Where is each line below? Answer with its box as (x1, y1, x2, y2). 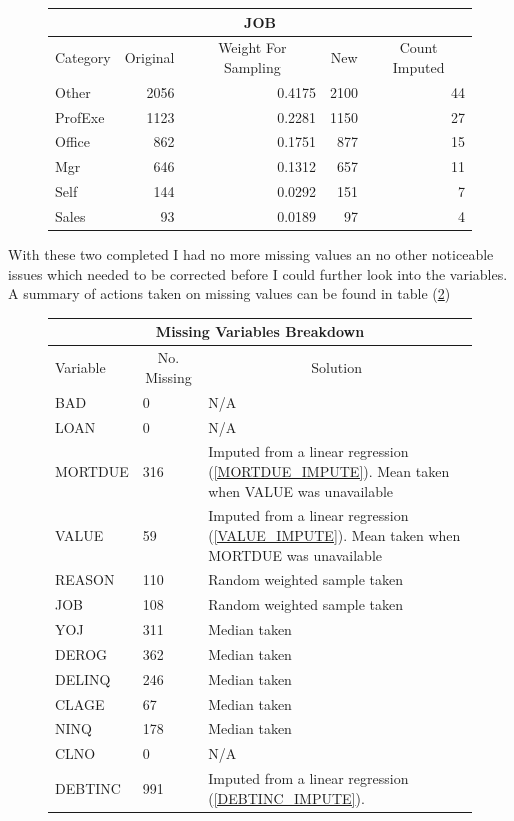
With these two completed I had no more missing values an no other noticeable (8, 244, 494, 265)
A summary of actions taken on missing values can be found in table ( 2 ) (8, 283, 451, 304)
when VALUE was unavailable (208, 480, 394, 501)
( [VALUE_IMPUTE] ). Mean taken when (208, 524, 461, 545)
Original (124, 47, 175, 68)
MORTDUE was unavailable (208, 544, 382, 565)
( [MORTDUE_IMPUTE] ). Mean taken (208, 460, 450, 481)
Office (55, 131, 90, 152)
